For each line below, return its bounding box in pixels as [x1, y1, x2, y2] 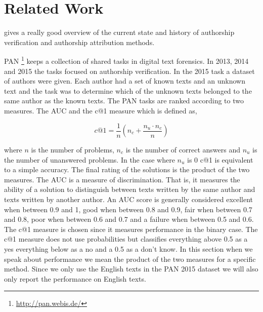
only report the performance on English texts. [4, 273, 146, 284]
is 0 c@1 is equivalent [187, 154, 253, 165]
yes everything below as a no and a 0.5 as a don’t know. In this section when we [4, 243, 253, 254]
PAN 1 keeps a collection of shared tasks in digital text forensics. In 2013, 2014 [4, 54, 249, 66]
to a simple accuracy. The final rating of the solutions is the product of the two [4, 164, 250, 175]
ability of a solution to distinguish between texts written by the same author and [4, 184, 255, 194]
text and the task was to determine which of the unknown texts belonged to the [4, 85, 252, 96]
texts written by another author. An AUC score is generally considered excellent [4, 193, 253, 204]
